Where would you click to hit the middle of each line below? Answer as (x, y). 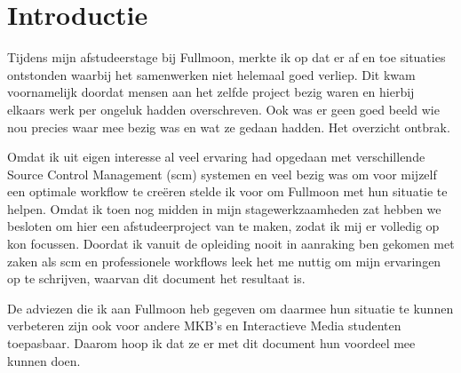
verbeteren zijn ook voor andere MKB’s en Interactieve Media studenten (204, 325)
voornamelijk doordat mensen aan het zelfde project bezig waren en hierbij (211, 92)
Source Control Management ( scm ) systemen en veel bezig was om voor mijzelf (222, 174)
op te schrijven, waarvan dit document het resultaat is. (156, 278)
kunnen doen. (44, 360)
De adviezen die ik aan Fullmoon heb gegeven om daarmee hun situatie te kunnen (230, 308)
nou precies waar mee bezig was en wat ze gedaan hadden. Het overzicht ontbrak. (229, 127)
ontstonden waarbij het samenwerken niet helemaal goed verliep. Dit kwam (211, 74)
